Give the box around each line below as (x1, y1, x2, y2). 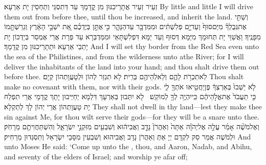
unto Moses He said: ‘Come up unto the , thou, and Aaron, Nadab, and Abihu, (4, 141, 252, 152)
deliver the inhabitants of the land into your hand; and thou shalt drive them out (4, 61, 259, 72)
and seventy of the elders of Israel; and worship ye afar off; (4, 151, 188, 161)
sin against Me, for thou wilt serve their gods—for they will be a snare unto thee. (4, 111, 259, 122)
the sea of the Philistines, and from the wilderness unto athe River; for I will (4, 51, 244, 61)
